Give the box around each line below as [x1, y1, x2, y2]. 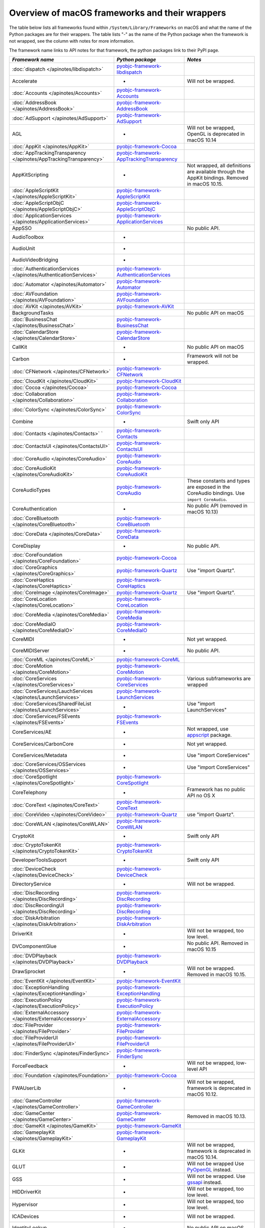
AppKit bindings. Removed [187, 174, 249, 181]
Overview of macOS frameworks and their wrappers [9, 7, 226, 18]
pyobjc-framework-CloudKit [116, 378, 182, 385]
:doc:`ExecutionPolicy [12, 997, 62, 1004]
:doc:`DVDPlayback [12, 952, 57, 959]
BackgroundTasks [12, 309, 54, 316]
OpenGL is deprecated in [187, 131, 245, 138]
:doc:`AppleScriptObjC [12, 199, 64, 206]
